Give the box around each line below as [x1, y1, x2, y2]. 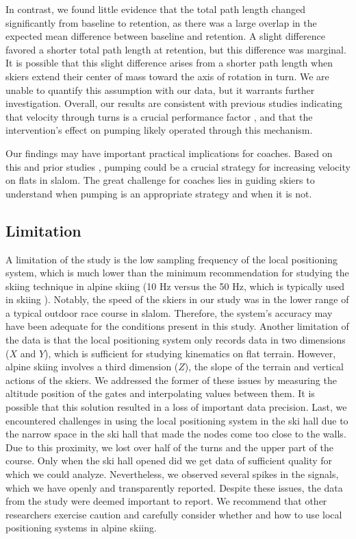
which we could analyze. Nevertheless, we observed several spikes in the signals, [5, 467, 339, 481]
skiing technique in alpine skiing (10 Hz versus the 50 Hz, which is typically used [5, 278, 345, 293]
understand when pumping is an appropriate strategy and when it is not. [5, 186, 312, 200]
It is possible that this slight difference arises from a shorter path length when [5, 56, 333, 70]
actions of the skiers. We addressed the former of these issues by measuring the [5, 372, 337, 387]
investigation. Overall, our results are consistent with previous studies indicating [5, 96, 342, 110]
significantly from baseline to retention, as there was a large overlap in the [5, 15, 317, 29]
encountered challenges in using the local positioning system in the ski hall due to [5, 413, 348, 427]
